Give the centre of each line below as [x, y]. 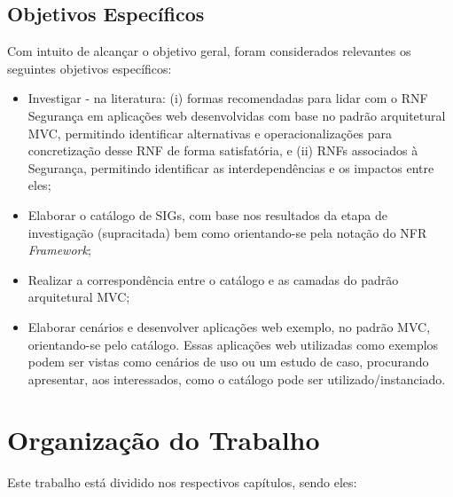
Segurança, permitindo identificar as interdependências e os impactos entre [231, 167]
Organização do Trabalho [164, 440]
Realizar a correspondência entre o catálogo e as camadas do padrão [213, 279]
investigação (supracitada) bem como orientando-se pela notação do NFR [227, 232]
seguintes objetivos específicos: [90, 68]
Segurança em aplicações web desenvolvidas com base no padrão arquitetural [237, 115]
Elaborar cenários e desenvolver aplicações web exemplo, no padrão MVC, [229, 326]
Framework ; [59, 250]
